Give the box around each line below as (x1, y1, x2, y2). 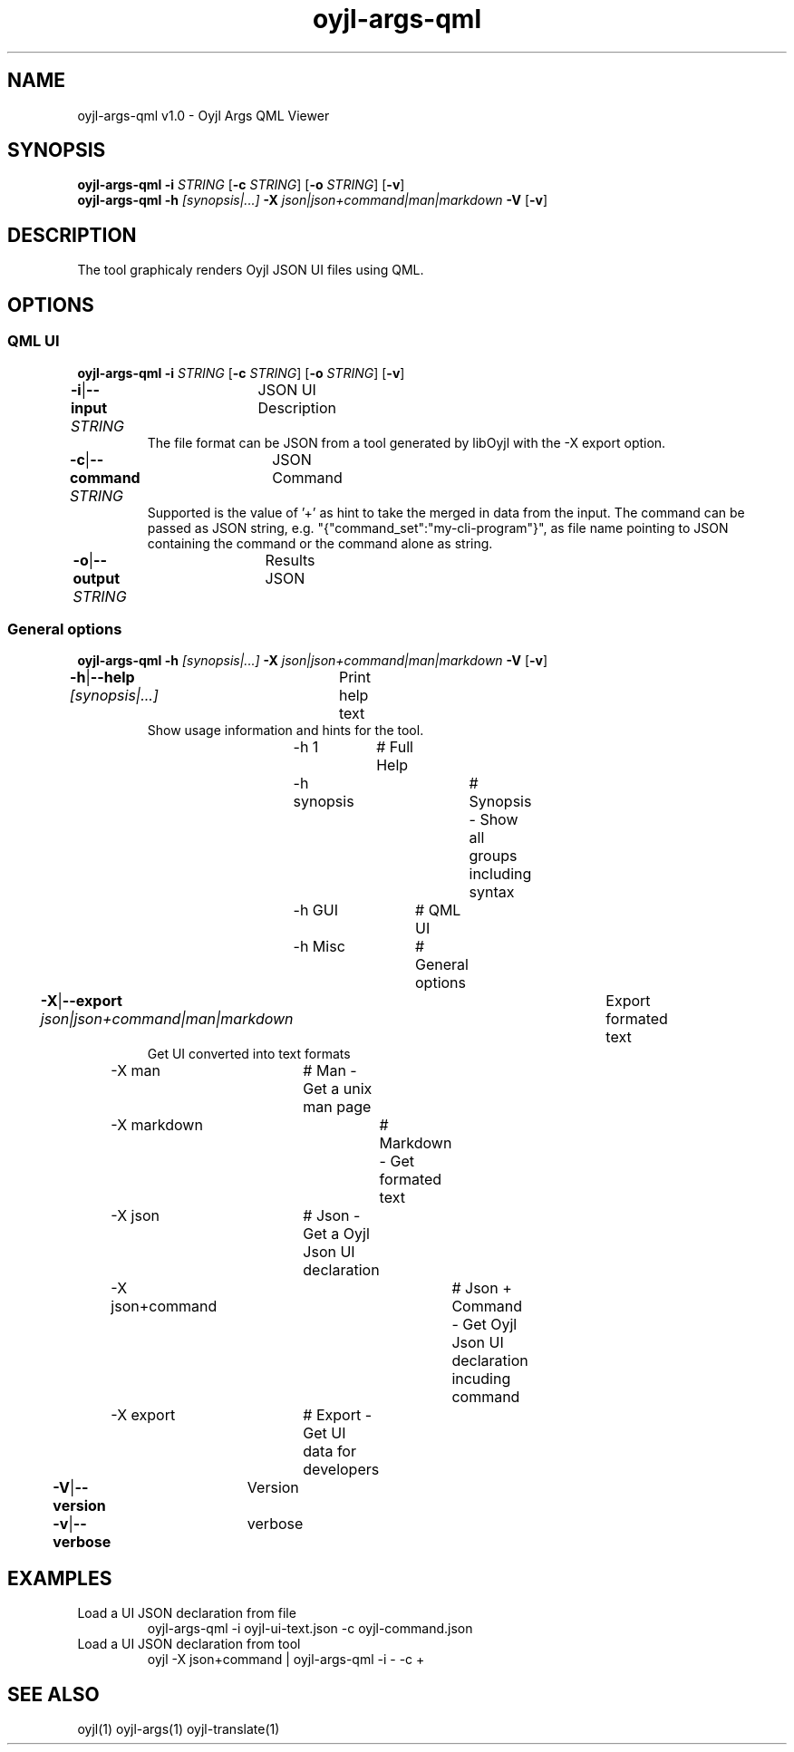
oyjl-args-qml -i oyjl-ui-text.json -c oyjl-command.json (147, 1621, 473, 1637)
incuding (451, 1370, 511, 1389)
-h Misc (293, 937, 345, 956)
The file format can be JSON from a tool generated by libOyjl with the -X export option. (147, 434, 666, 450)
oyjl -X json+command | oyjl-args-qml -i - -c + (147, 1651, 425, 1668)
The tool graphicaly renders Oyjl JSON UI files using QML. (77, 262, 424, 278)
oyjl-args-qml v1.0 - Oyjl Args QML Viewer (77, 107, 330, 123)
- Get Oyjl (451, 1315, 518, 1334)
